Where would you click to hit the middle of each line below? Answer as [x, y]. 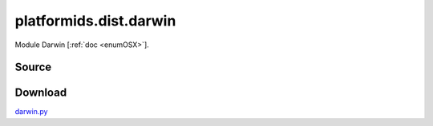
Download [41, 93]
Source [33, 67]
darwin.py [31, 112]
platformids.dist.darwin [95, 21]
